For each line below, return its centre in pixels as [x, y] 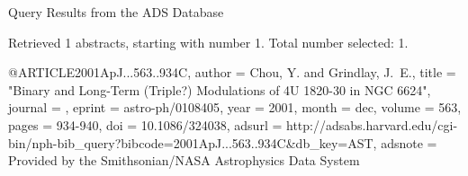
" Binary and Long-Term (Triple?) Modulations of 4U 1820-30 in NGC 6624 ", [220, 89]
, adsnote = [405, 142]
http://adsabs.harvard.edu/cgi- [372, 124]
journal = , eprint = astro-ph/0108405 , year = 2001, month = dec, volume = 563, [235, 107]
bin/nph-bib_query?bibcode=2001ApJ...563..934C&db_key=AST [191, 142]
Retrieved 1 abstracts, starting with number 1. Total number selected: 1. [208, 42]
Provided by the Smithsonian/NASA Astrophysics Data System [184, 160]
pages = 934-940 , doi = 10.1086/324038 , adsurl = [145, 124]
